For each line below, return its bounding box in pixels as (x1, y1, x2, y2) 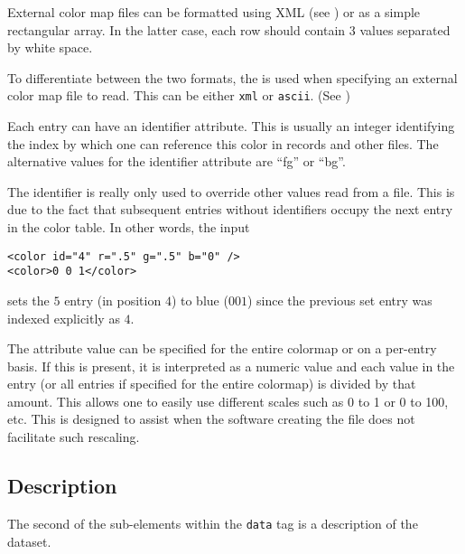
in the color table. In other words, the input (7, 218, 250, 236)
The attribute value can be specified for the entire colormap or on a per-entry (7, 339, 437, 358)
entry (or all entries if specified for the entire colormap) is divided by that (7, 374, 416, 393)
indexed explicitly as (7, 308, 120, 327)
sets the (7, 290, 50, 309)
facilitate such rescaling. (7, 427, 140, 446)
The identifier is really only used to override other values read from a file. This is (7, 182, 455, 201)
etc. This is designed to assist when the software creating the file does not (7, 409, 415, 428)
